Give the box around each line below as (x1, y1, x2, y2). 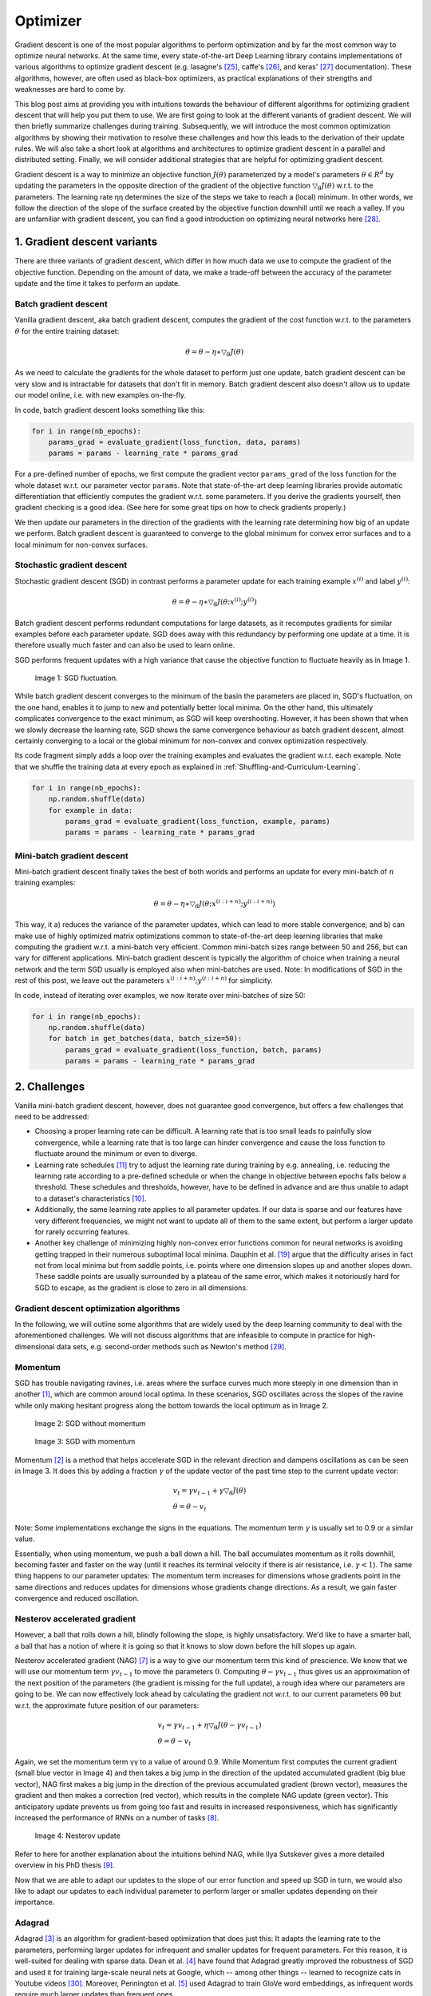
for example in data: (48, 806, 133, 814)
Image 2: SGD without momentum (34, 1419, 146, 1428)
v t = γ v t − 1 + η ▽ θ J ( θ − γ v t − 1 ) (157, 1721, 262, 1732)
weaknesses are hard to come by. (14, 85, 126, 94)
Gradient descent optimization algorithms (14, 1302, 180, 1313)
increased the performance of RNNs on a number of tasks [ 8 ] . (14, 1813, 219, 1822)
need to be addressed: (14, 1111, 89, 1121)
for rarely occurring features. (34, 1226, 131, 1237)
